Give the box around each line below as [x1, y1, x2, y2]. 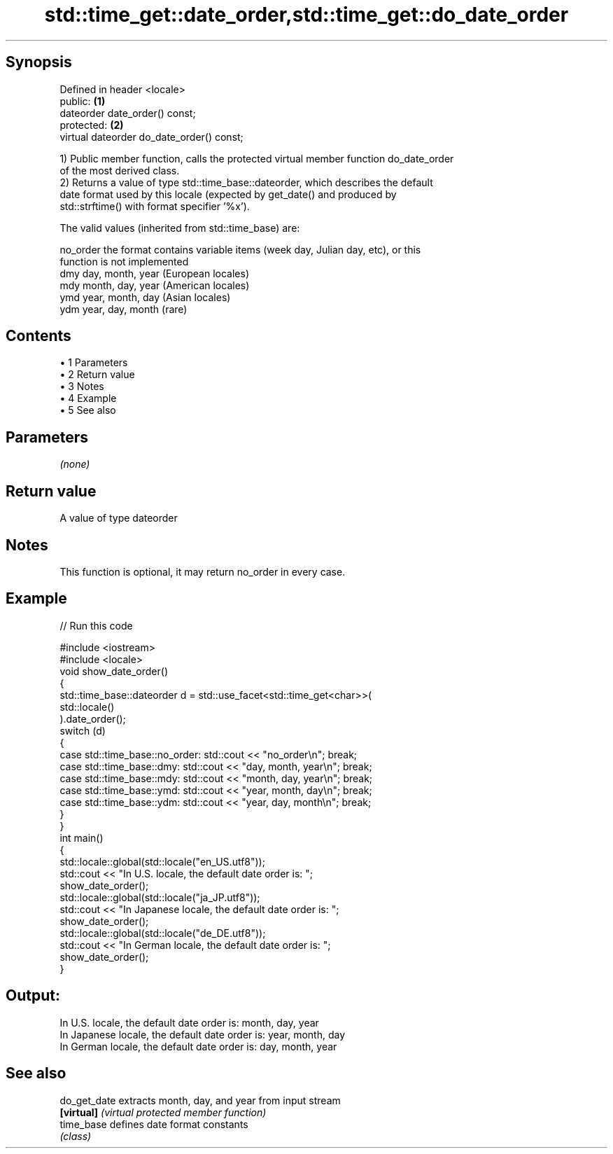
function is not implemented [59, 255, 189, 267]
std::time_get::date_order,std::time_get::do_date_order [44, 3, 569, 27]
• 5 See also [59, 404, 116, 417]
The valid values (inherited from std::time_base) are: [59, 221, 300, 234]
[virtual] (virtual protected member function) [59, 1106, 267, 1118]
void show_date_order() [59, 665, 169, 677]
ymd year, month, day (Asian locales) [59, 291, 231, 303]
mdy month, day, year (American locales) [59, 279, 250, 291]
